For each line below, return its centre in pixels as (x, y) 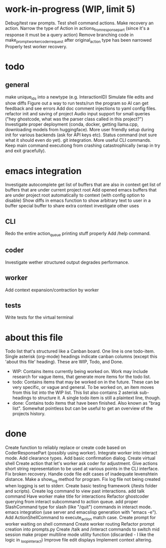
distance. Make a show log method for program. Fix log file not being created (83, 480)
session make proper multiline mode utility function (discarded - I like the (80, 534)
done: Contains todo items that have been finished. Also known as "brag (86, 403)
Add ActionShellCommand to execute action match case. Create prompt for (81, 518)
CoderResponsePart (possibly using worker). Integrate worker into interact (81, 453)
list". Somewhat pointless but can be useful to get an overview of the (83, 408)
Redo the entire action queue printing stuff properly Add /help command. (78, 234)
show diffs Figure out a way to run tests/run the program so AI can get (77, 103)
